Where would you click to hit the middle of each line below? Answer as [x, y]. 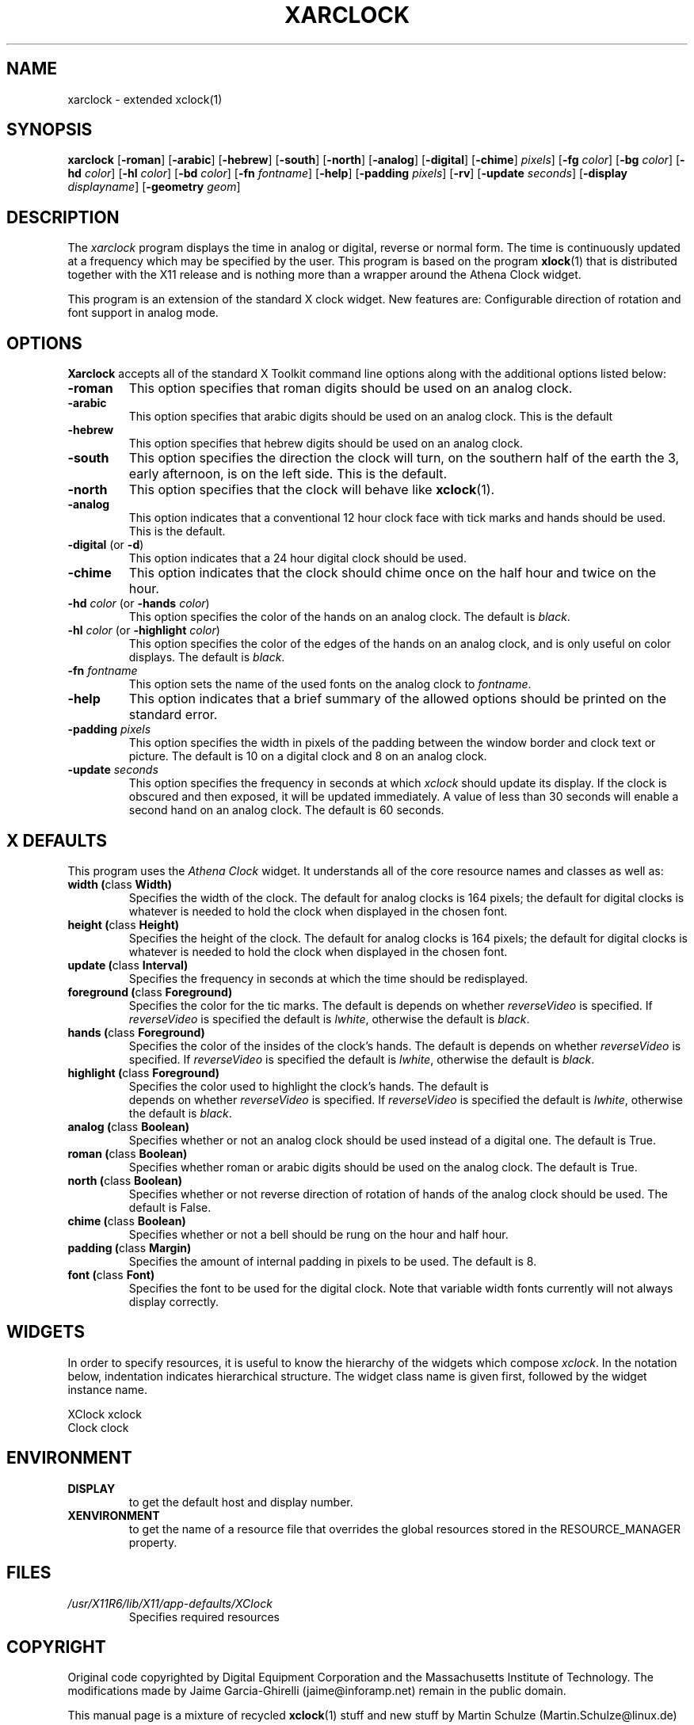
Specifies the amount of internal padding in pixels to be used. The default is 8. [333, 1261]
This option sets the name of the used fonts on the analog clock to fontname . [330, 684]
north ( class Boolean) [125, 1180]
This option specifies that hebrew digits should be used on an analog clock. [326, 444]
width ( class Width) [120, 884]
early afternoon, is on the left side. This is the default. [288, 474]
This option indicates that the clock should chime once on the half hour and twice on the [393, 573]
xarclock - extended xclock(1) [145, 99]
